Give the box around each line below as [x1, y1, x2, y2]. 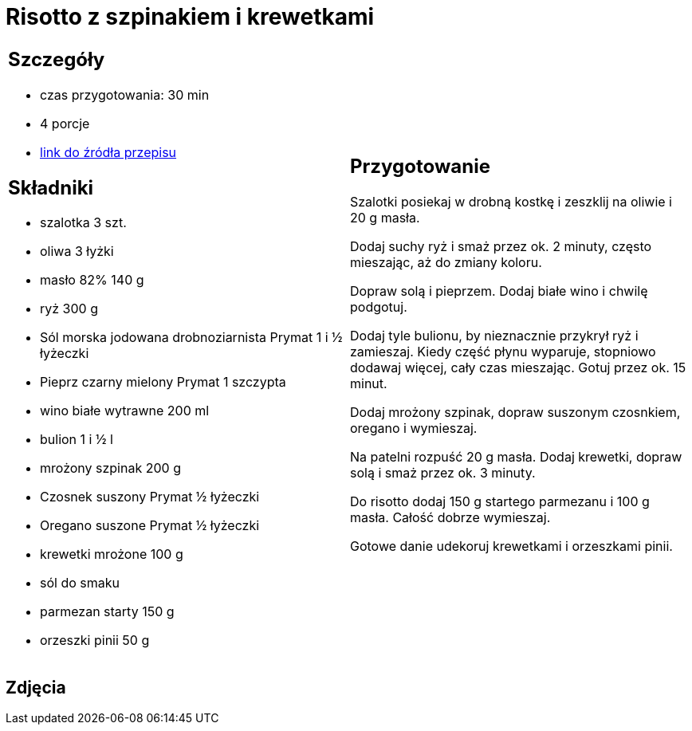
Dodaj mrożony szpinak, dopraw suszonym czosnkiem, [350, 404, 681, 421]
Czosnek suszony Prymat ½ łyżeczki [40, 489, 260, 505]
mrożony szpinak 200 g [40, 460, 181, 477]
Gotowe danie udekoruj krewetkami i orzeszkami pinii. [350, 538, 673, 555]
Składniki [8, 175, 94, 199]
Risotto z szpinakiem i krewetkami [6, 3, 375, 30]
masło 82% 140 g [40, 272, 144, 289]
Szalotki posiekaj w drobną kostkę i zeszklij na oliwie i [350, 194, 672, 210]
